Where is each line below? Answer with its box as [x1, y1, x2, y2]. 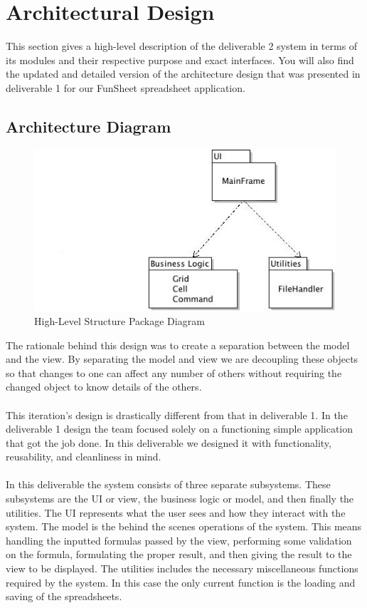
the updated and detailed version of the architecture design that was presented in [6, 66, 361, 81]
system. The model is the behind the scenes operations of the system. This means [6, 519, 362, 534]
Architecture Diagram [6, 115, 171, 137]
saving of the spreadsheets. [6, 589, 122, 604]
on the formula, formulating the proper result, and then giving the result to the [6, 547, 352, 562]
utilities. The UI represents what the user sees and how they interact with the [6, 505, 346, 520]
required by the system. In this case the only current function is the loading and [6, 574, 356, 589]
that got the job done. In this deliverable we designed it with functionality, [6, 435, 331, 450]
